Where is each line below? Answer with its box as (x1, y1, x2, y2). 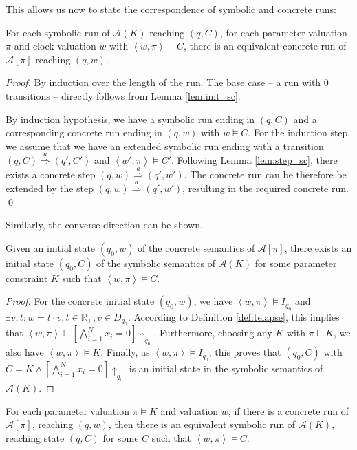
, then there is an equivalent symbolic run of (108, 417, 296, 431)
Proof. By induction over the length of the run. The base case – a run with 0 (6, 75, 329, 89)
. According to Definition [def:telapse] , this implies (127, 309, 340, 323)
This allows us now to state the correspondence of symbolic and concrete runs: (6, 2, 336, 16)
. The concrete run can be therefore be (184, 167, 347, 181)
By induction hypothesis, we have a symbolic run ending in (6, 111, 255, 126)
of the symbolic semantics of (96, 255, 215, 270)
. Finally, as (100, 345, 150, 359)
